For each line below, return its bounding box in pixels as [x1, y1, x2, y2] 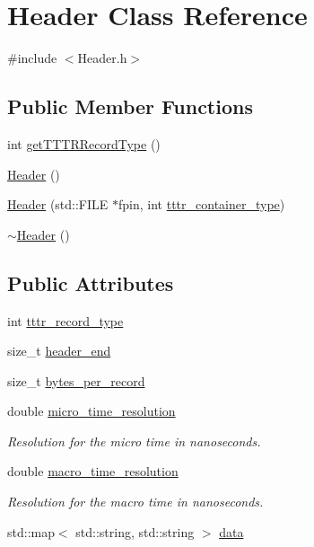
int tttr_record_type [7, 311, 124, 330]
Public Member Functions [7, 93, 253, 120]
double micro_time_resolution [7, 401, 176, 420]
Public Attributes [7, 269, 174, 296]
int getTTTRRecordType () [7, 134, 161, 153]
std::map [7, 522, 55, 541]
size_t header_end [7, 341, 111, 360]
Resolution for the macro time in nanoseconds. [7, 492, 264, 511]
